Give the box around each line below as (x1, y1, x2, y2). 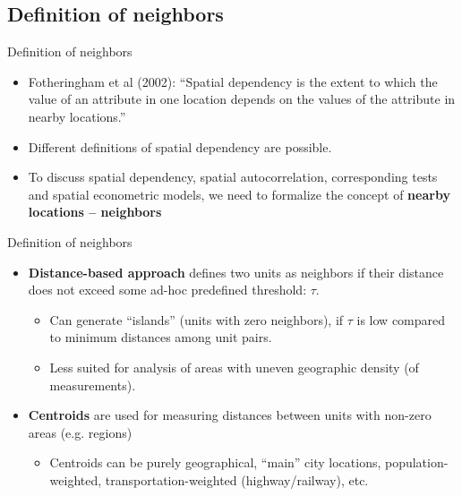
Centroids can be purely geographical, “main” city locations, (49, 453, 381, 472)
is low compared (356, 310, 446, 329)
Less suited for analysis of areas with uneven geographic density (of (49, 357, 419, 376)
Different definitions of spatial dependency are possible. (28, 137, 332, 156)
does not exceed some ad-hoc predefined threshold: (28, 280, 307, 299)
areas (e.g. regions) (28, 423, 133, 441)
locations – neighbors (28, 202, 162, 221)
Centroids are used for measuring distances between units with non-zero (28, 406, 432, 424)
